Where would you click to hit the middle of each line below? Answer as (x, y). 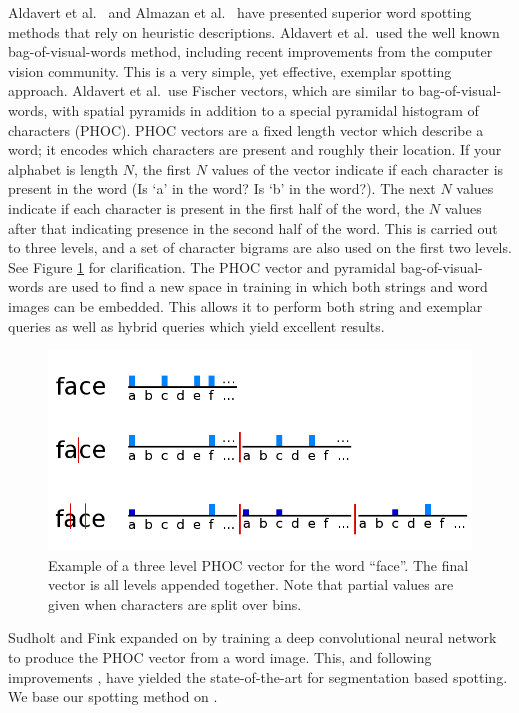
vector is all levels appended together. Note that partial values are (251, 584)
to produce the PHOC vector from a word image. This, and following (220, 657)
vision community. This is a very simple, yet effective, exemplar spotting (230, 70)
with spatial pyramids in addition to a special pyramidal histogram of (265, 109)
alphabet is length (63, 168)
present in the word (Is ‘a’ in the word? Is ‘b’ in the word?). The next (222, 188)
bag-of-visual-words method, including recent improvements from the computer (250, 51)
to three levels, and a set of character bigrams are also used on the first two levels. (260, 247)
